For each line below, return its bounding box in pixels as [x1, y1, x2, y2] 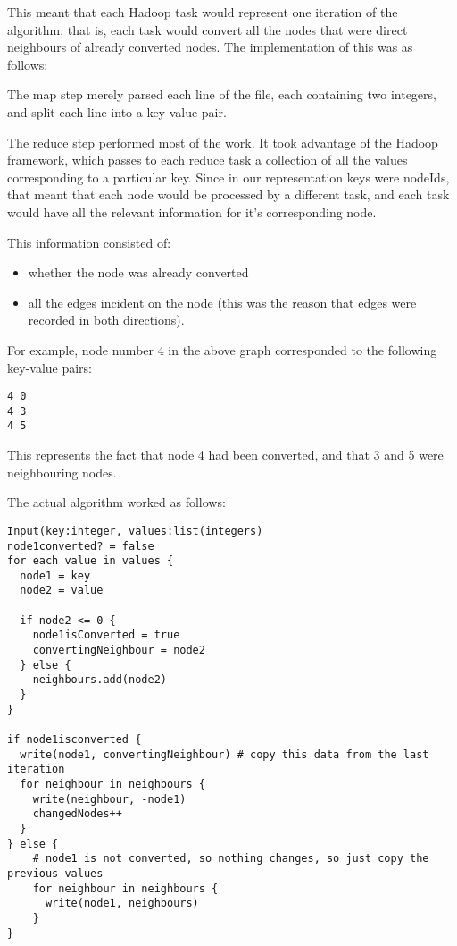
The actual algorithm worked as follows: [7, 493, 226, 511]
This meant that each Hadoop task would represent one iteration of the [7, 3, 398, 21]
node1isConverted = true [32, 629, 180, 642]
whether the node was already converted [28, 263, 249, 282]
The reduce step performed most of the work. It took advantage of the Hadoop [7, 132, 438, 151]
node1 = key [20, 569, 91, 582]
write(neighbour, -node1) [32, 792, 187, 806]
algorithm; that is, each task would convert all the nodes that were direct [7, 20, 408, 38]
